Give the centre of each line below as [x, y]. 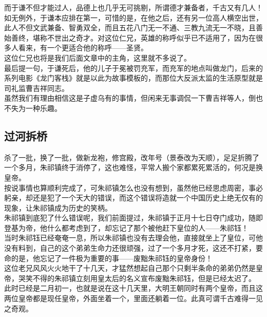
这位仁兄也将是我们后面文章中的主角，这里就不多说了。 [98, 57]
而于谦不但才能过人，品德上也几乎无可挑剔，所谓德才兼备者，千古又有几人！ [133, 7]
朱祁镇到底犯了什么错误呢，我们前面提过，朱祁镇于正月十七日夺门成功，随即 [133, 218]
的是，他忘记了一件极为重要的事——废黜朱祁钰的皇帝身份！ [112, 258]
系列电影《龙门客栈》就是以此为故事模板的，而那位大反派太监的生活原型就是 [133, 78]
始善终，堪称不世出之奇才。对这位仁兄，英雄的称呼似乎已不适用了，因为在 [130, 37]
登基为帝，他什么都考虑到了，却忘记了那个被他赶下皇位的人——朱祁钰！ [126, 227]
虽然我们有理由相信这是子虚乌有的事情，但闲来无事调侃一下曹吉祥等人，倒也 [133, 98]
